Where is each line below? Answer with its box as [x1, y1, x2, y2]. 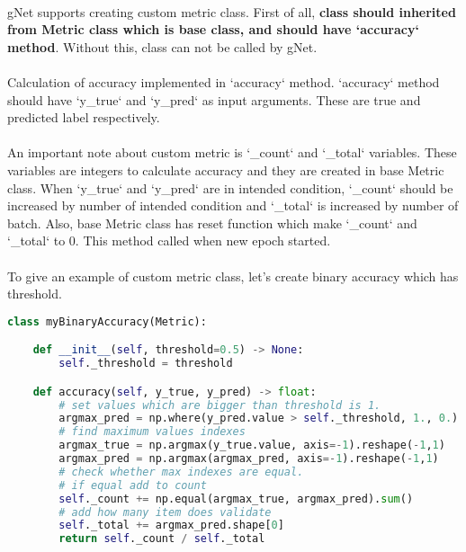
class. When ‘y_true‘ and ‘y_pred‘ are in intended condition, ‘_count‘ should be [7, 178, 453, 197]
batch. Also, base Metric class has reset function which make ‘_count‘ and [7, 213, 417, 232]
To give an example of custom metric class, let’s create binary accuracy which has [7, 266, 459, 285]
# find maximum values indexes [58, 425, 246, 439]
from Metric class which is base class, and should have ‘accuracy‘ [7, 20, 419, 39]
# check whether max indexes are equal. [58, 465, 304, 478]
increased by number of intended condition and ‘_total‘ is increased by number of [7, 196, 459, 215]
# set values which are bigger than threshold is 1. [58, 398, 381, 412]
